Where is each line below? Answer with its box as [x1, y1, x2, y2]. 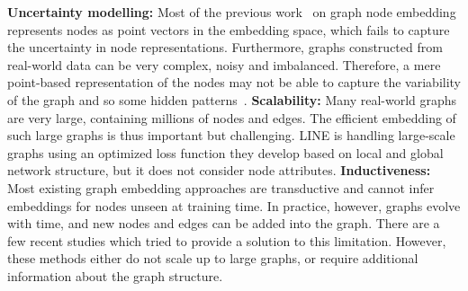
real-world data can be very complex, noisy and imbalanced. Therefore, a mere [7, 55, 441, 74]
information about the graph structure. [7, 266, 223, 285]
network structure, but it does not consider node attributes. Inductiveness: [7, 161, 431, 180]
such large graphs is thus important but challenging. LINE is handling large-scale [7, 126, 455, 145]
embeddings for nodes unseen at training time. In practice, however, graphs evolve [7, 196, 461, 215]
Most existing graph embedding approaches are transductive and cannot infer [7, 178, 435, 197]
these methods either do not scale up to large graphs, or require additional [7, 249, 418, 268]
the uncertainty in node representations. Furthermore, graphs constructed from [7, 38, 443, 57]
